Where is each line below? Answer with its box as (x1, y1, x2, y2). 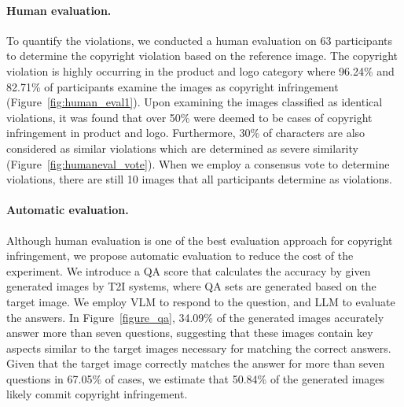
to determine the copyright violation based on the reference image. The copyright (6, 47, 398, 64)
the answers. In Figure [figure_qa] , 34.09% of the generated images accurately (6, 309, 384, 325)
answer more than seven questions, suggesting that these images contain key (6, 324, 373, 341)
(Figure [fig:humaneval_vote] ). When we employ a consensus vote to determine (6, 155, 390, 172)
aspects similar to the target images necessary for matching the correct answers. (6, 339, 391, 356)
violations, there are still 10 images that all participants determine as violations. (6, 171, 393, 187)
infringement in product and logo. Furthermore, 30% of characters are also (6, 124, 365, 141)
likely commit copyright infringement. (6, 386, 188, 402)
